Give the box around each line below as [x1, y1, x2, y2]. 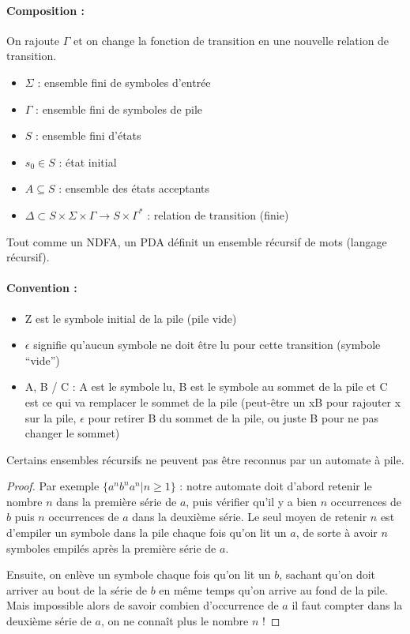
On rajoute [6, 32, 59, 48]
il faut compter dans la [292, 597, 403, 613]
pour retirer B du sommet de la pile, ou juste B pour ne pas [88, 409, 379, 426]
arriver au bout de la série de [6, 581, 147, 598]
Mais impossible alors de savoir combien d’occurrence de [6, 597, 279, 613]
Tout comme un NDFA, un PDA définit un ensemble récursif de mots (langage [6, 233, 387, 249]
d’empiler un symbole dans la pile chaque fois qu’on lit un [6, 524, 287, 541]
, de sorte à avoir [295, 524, 378, 541]
